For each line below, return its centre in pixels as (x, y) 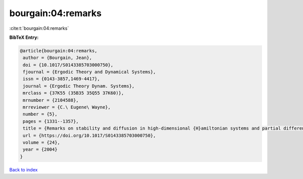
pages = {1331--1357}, (51, 121)
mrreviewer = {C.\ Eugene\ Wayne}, (67, 107)
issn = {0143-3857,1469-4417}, (62, 79)
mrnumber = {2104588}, (51, 100)
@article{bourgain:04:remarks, (59, 51)
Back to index (23, 169)
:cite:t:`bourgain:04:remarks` (39, 28)
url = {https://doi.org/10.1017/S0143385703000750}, (89, 135)
